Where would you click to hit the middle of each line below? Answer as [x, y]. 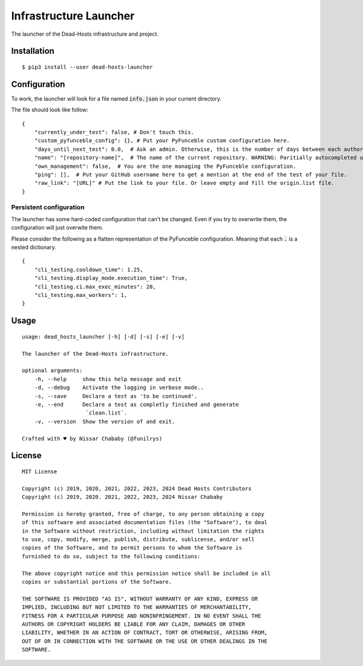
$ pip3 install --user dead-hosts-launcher [87, 67]
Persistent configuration [48, 207]
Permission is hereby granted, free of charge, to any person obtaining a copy [143, 514]
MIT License [40, 471]
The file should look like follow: [50, 110]
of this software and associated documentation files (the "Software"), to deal [145, 522]
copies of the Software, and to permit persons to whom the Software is [132, 548]
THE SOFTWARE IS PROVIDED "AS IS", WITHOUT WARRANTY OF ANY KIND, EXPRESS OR [140, 599]
